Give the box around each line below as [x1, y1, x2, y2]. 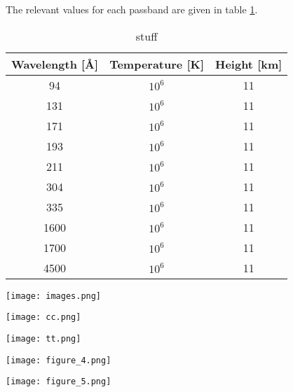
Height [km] [215, 55, 282, 72]
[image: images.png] [6, 290, 102, 301]
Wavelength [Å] [11, 55, 99, 72]
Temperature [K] [109, 55, 205, 72]
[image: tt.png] [6, 333, 81, 344]
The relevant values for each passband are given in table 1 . [6, 2, 258, 16]
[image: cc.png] [6, 312, 81, 323]
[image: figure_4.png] [6, 355, 111, 365]
